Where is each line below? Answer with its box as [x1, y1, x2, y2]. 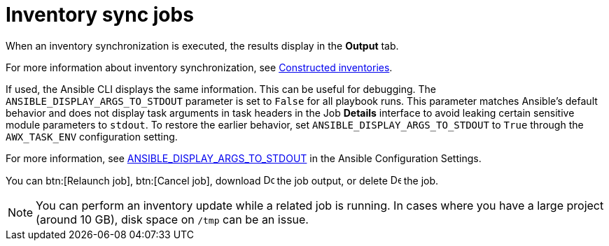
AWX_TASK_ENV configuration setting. [6, 130, 178, 143]
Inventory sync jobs [6, 3, 194, 27]
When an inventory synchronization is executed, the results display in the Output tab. [6, 39, 399, 52]
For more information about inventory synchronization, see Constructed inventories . [6, 61, 393, 73]
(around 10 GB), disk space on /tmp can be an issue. [36, 212, 309, 226]
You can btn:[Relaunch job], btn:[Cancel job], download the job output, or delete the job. [6, 174, 439, 187]
